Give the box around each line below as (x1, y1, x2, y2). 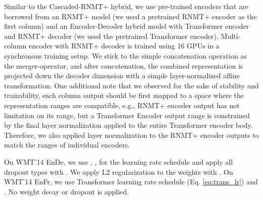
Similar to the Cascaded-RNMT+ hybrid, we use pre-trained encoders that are (4, 1, 248, 11)
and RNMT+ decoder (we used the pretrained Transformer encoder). (4, 30, 219, 41)
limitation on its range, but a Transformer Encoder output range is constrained (4, 110, 250, 120)
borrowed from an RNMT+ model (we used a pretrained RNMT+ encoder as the (4, 11, 257, 21)
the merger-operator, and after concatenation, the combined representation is (4, 60, 243, 71)
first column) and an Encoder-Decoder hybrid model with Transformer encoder (4, 21, 249, 31)
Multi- (221, 30, 241, 41)
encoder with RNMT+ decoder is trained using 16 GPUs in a (28, 40, 220, 51)
